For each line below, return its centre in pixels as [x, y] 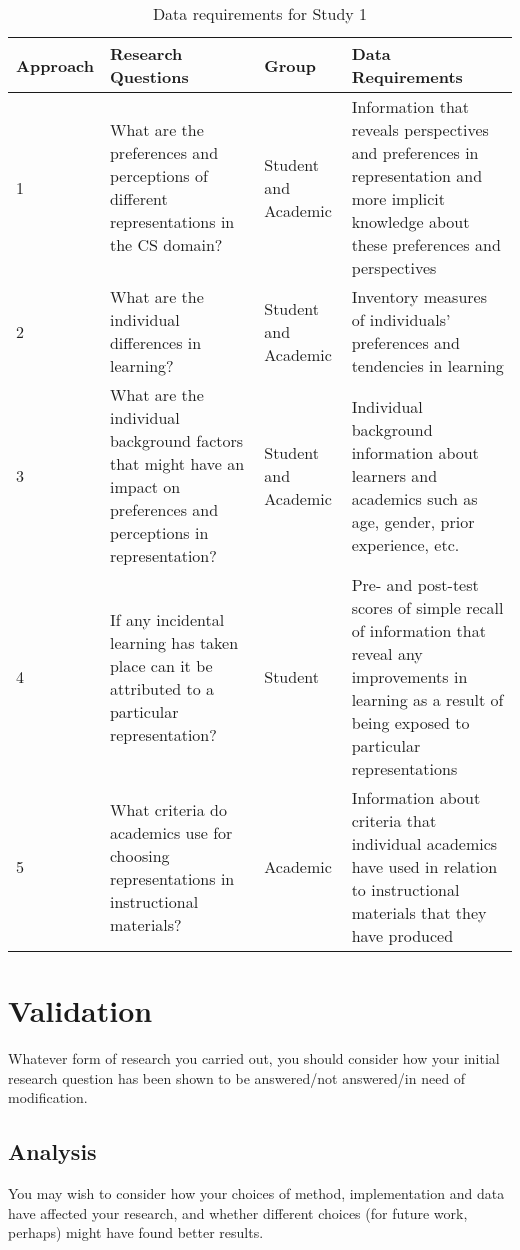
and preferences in [415, 152]
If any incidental [167, 619]
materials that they [419, 912]
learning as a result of [427, 699]
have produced [402, 935]
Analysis [52, 1151]
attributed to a [162, 688]
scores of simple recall [427, 607]
